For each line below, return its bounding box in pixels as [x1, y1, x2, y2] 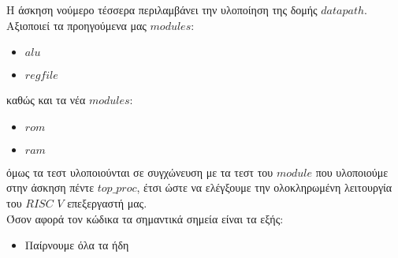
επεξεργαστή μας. [67, 194, 147, 211]
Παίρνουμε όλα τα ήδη [24, 237, 129, 253]
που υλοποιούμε [315, 163, 389, 180]
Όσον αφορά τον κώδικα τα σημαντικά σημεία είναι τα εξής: [6, 210, 284, 226]
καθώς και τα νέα [6, 92, 86, 108]
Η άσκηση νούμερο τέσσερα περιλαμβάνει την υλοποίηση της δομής [6, 2, 318, 17]
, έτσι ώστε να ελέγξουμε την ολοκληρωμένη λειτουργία [136, 179, 392, 196]
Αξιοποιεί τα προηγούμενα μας [6, 17, 147, 33]
